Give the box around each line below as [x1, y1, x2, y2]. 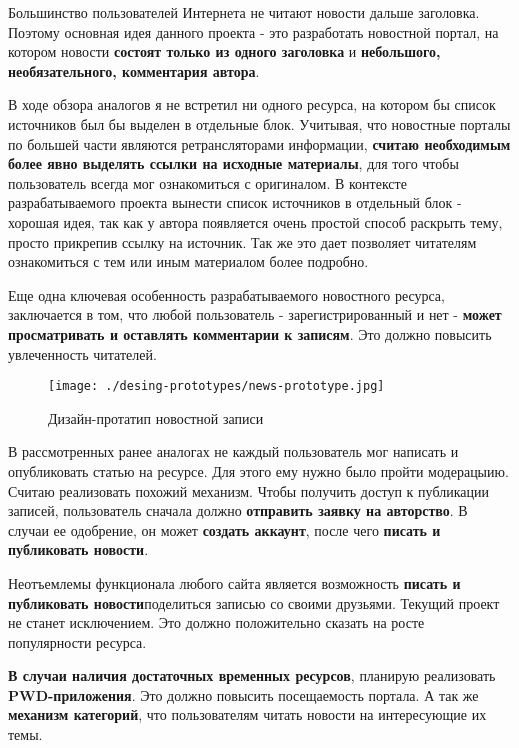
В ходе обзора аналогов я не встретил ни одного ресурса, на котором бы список [8, 94, 496, 115]
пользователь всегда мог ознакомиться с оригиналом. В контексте [8, 172, 407, 193]
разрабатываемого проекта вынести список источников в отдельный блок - [8, 192, 462, 213]
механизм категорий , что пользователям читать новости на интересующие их [8, 704, 487, 725]
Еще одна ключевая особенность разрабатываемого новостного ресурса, [8, 284, 445, 305]
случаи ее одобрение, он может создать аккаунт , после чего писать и [8, 519, 441, 540]
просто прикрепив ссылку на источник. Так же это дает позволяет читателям [8, 231, 477, 252]
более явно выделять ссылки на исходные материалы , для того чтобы [8, 153, 459, 174]
